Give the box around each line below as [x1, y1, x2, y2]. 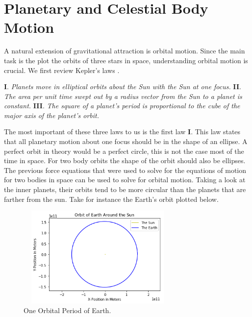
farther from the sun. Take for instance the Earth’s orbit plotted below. [4, 194, 219, 204]
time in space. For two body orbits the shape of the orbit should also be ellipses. [4, 155, 246, 166]
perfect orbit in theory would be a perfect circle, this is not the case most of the [4, 146, 244, 156]
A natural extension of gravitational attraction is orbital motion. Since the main [4, 46, 245, 56]
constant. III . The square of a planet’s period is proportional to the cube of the [4, 100, 240, 111]
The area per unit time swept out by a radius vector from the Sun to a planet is [4, 91, 242, 101]
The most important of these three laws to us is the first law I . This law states [4, 126, 241, 137]
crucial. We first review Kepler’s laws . [4, 65, 120, 75]
